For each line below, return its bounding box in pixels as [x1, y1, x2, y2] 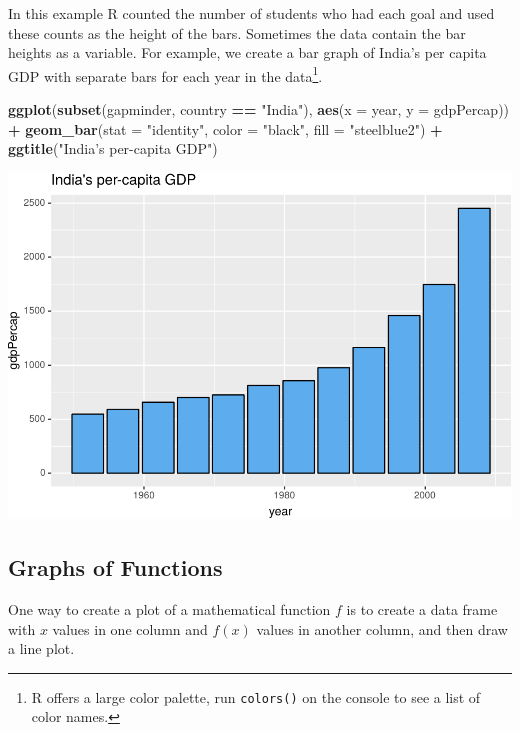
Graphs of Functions [8, 552, 223, 583]
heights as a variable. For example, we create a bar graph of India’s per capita [8, 42, 487, 63]
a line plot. [8, 638, 75, 659]
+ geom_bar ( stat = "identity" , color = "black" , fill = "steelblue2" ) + [8, 118, 443, 139]
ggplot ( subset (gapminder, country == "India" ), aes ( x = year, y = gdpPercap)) [8, 99, 510, 120]
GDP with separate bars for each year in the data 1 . [8, 62, 323, 86]
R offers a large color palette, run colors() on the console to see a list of [31, 686, 481, 707]
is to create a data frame [346, 599, 498, 619]
